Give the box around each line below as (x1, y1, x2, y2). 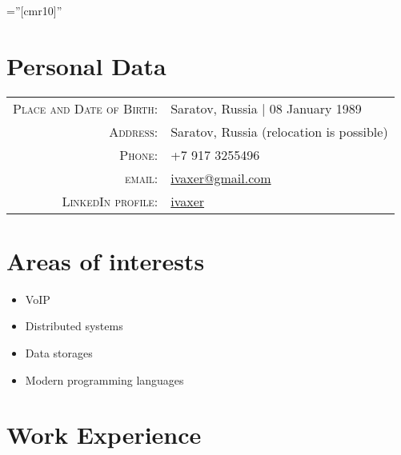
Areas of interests (6, 244, 205, 277)
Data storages (25, 345, 93, 361)
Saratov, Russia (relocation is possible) (170, 122, 388, 141)
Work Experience (6, 418, 202, 451)
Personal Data (6, 49, 166, 82)
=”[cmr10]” (6, 2, 62, 18)
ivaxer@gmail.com (170, 168, 271, 187)
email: (125, 168, 158, 187)
